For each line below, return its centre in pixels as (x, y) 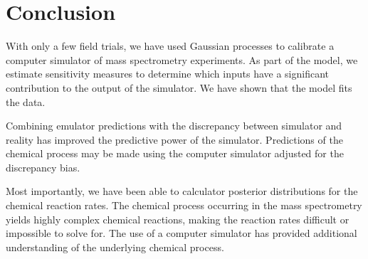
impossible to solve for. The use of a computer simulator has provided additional (182, 233)
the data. (26, 101)
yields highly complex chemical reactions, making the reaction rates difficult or (178, 219)
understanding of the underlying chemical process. (115, 247)
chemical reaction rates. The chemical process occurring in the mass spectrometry (184, 205)
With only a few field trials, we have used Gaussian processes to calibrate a (170, 46)
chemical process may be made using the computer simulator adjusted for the (175, 153)
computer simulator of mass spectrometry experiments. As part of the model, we (182, 59)
